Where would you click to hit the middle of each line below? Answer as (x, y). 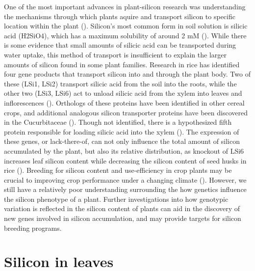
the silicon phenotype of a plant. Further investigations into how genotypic (116, 199)
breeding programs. (33, 228)
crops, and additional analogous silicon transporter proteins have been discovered (126, 112)
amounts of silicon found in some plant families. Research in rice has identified (122, 64)
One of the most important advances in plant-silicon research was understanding (125, 6)
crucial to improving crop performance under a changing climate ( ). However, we (125, 179)
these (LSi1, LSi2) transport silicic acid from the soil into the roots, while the (120, 83)
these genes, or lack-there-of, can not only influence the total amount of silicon (122, 141)
